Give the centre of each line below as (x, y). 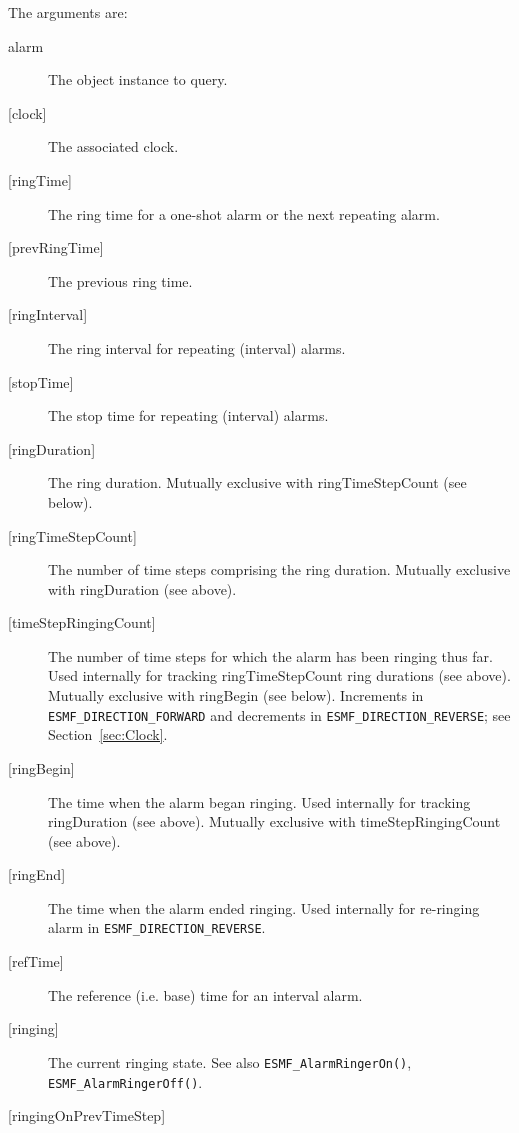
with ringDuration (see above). (142, 588)
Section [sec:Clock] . (108, 734)
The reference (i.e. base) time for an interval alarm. (205, 994)
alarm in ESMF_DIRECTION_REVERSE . (157, 927)
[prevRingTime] (56, 247)
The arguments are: (68, 12)
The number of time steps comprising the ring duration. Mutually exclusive (279, 569)
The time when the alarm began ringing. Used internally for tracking (259, 801)
